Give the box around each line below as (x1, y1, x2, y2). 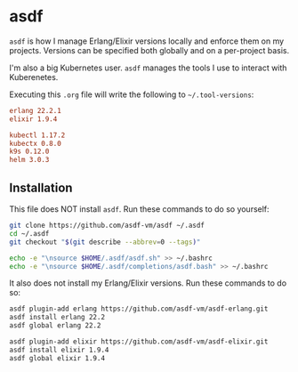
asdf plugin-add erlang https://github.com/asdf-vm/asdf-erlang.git (9, 304, 269, 313)
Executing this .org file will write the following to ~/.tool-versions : (9, 89, 254, 100)
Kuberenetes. (9, 71, 59, 82)
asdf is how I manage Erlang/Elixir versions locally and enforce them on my (9, 36, 285, 46)
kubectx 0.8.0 (9, 139, 62, 148)
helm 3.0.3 (9, 156, 50, 165)
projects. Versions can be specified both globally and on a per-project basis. (9, 44, 290, 55)
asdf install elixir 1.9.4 (9, 345, 109, 354)
